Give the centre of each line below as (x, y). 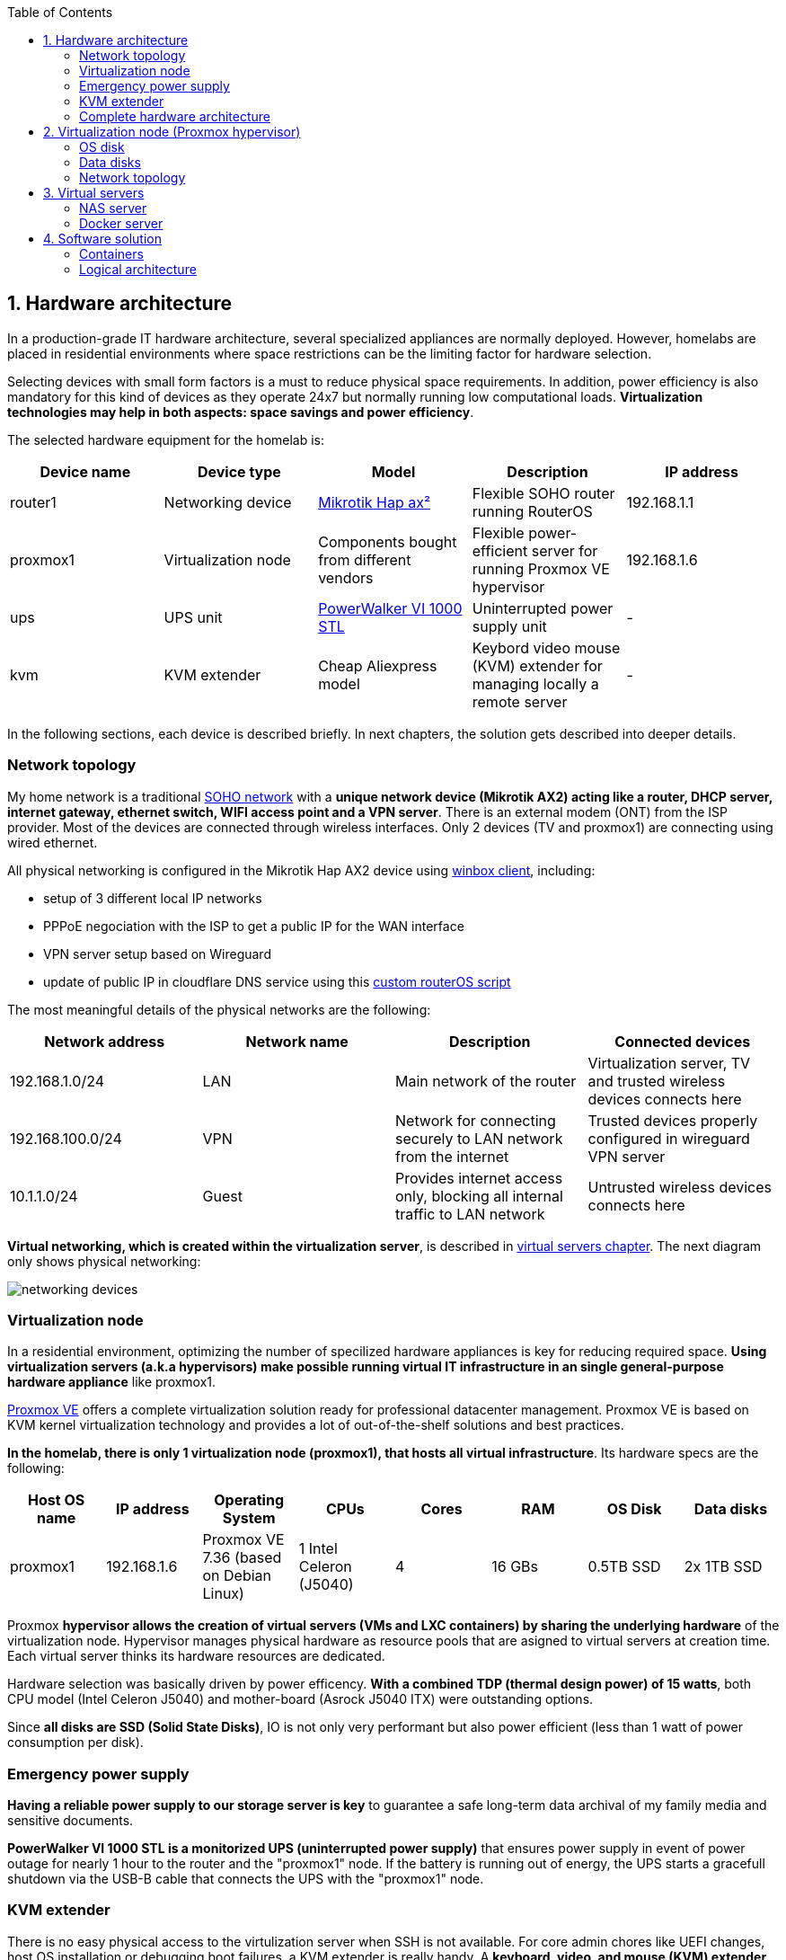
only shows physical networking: (104, 1261)
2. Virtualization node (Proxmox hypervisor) (172, 132)
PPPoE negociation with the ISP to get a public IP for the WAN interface (254, 926)
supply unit (509, 626)
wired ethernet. (53, 842)
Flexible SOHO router (543, 493)
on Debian (237, 1576)
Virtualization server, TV (669, 1063)
